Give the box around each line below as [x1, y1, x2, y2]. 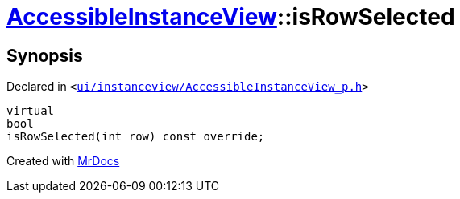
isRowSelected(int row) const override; [6, 130, 265, 144]
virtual [6, 104, 55, 118]
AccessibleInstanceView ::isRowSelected [6, 3, 455, 30]
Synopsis [6, 45, 83, 66]
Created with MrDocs [6, 154, 120, 169]
